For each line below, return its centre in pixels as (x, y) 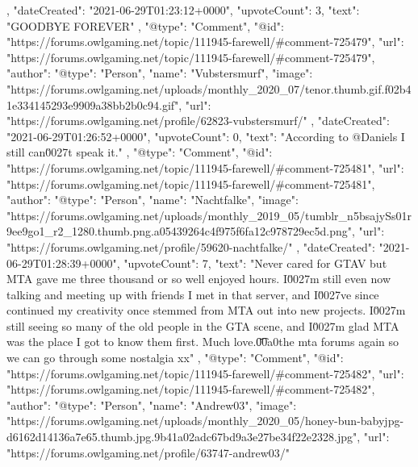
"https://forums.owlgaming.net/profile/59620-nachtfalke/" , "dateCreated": (191, 246)
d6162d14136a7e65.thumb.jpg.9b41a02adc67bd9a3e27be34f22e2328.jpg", (184, 437)
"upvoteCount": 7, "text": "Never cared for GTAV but (255, 263)
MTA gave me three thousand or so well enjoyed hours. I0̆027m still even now (199, 279)
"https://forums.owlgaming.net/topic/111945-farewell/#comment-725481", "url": (205, 167)
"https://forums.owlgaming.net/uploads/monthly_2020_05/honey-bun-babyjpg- (205, 421)
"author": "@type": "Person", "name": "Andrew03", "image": (152, 404)
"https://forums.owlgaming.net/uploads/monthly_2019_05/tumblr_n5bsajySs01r (209, 215)
